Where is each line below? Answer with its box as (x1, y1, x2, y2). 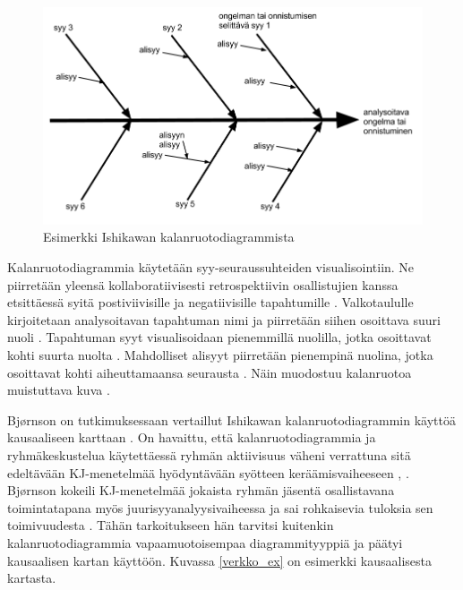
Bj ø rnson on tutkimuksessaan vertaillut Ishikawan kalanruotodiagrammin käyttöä (7, 410, 456, 429)
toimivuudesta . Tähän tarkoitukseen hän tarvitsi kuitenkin (7, 516, 334, 534)
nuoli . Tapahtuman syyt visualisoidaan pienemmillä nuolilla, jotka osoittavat (7, 328, 432, 346)
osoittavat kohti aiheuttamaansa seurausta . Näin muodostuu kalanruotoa (7, 363, 412, 381)
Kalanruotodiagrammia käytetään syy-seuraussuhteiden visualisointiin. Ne (7, 258, 415, 277)
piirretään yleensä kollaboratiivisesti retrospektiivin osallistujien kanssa (7, 275, 399, 294)
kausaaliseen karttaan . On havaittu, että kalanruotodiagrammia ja (7, 428, 376, 447)
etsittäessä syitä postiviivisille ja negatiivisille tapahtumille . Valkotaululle (7, 293, 414, 312)
